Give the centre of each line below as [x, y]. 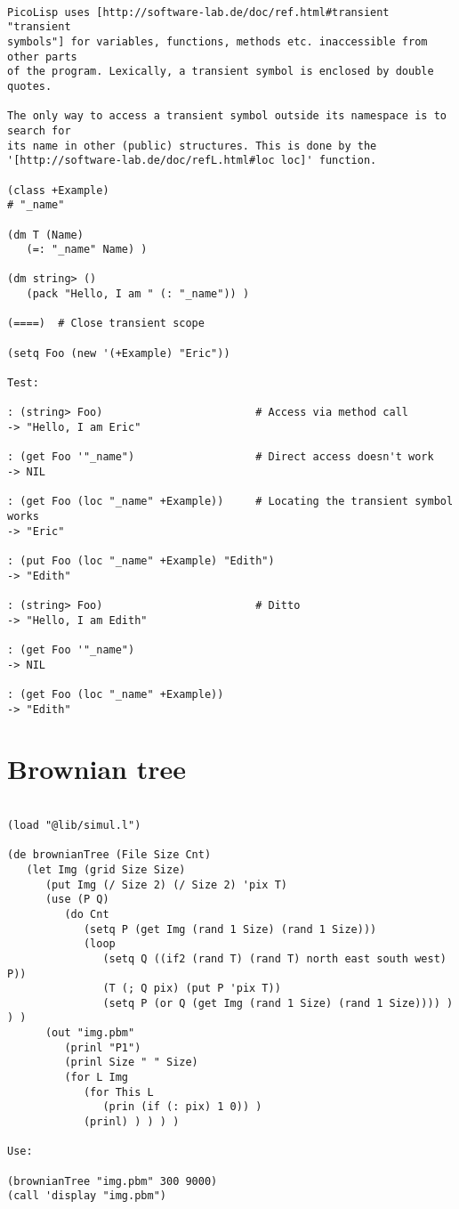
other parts [42, 57]
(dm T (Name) [45, 235]
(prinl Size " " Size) [131, 1063]
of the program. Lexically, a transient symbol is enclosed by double [221, 72]
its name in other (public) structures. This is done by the [192, 146]
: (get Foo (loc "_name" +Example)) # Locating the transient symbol [230, 502]
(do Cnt [87, 914]
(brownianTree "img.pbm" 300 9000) [113, 1181]
